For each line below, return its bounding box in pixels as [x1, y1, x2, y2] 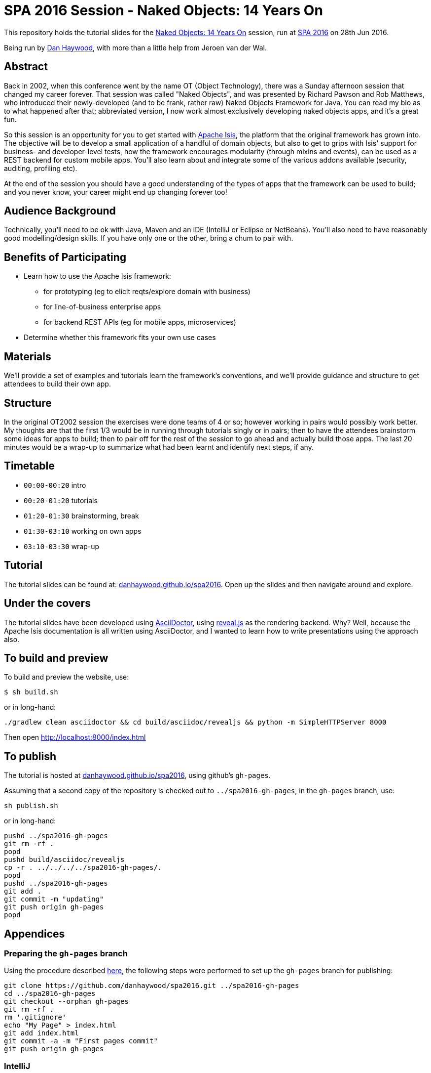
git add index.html [4, 1029, 79, 1037]
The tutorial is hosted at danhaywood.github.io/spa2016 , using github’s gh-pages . [4, 771, 271, 780]
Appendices [4, 927, 65, 940]
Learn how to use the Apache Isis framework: [24, 272, 171, 281]
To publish [4, 750, 56, 763]
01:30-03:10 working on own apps [24, 526, 142, 535]
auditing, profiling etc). [4, 164, 77, 172]
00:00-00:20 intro [24, 480, 86, 489]
